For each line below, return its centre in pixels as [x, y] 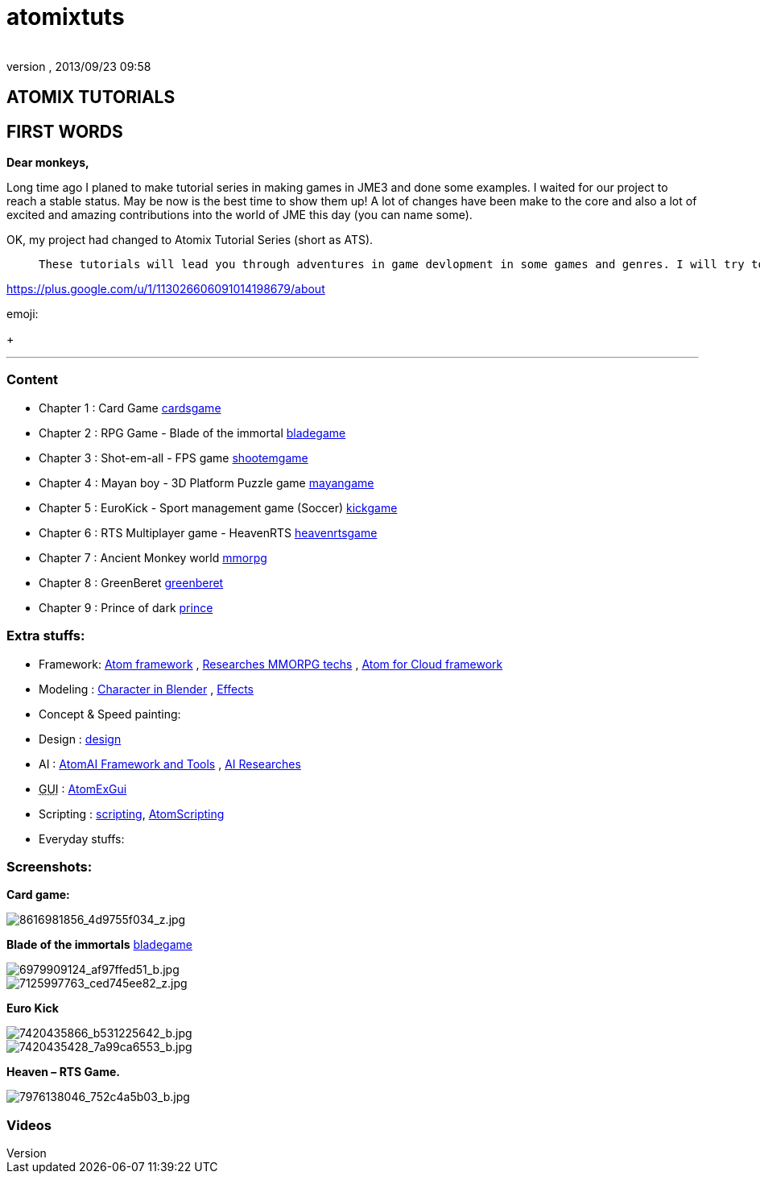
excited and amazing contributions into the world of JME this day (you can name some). [240, 215]
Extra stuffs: [46, 636]
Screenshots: [50, 866]
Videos [29, 1125]
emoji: [23, 314]
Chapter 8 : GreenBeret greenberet [131, 582]
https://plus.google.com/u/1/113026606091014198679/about [166, 289]
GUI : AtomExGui [83, 789]
